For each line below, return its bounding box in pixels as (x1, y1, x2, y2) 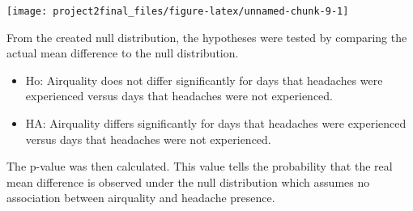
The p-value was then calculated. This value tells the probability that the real (6, 158, 393, 175)
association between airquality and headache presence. (6, 189, 275, 206)
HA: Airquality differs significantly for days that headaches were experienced (25, 115, 407, 132)
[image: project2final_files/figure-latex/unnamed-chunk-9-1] (6, 6, 349, 17)
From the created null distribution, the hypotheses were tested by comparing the (6, 28, 407, 45)
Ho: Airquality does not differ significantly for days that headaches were (25, 71, 383, 88)
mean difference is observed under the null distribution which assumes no (6, 173, 370, 190)
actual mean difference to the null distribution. (6, 44, 239, 61)
